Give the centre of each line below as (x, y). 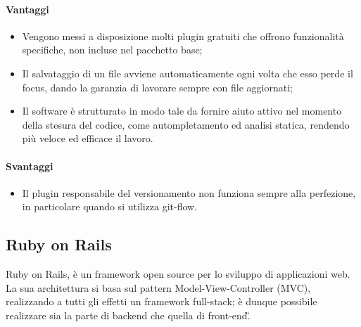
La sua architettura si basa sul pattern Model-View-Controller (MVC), (158, 287)
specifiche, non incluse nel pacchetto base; (112, 50)
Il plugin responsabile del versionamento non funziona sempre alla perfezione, (189, 192)
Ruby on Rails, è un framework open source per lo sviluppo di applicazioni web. (178, 274)
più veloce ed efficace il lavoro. (88, 138)
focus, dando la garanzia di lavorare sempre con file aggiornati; (157, 87)
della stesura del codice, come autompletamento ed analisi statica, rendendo (186, 124)
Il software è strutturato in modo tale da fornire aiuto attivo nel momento (182, 111)
